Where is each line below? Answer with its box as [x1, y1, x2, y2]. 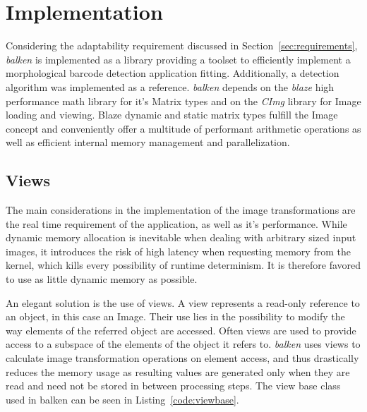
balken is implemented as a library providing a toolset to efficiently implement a [6, 51, 351, 66]
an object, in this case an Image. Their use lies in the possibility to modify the [6, 309, 345, 324]
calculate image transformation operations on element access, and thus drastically [6, 351, 359, 365]
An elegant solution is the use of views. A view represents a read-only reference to [6, 295, 360, 310]
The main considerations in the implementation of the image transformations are [6, 202, 356, 217]
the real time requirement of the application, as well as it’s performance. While [6, 216, 347, 231]
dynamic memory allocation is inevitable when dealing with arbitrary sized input [6, 230, 356, 245]
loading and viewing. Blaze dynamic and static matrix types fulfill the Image [6, 107, 338, 122]
